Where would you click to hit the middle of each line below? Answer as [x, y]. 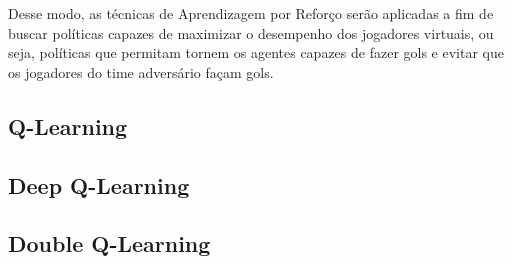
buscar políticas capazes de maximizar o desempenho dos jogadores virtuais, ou [251, 32]
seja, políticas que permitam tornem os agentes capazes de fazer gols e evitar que [256, 52]
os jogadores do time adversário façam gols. [141, 71]
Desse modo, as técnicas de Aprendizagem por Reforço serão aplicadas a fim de [251, 13]
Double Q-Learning [109, 243]
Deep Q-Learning [99, 184]
